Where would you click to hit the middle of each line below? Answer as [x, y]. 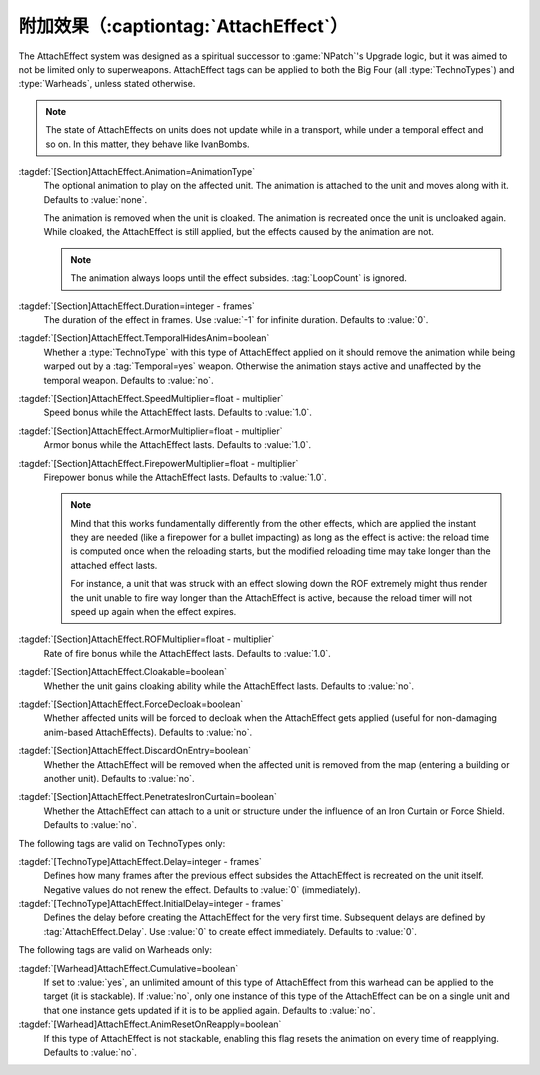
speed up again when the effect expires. [153, 612]
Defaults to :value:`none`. [95, 199]
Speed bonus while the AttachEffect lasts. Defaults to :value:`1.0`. [177, 412]
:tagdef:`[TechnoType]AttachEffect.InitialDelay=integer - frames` [151, 904]
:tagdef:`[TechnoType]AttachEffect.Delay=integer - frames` [140, 861]
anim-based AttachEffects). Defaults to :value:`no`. [148, 732]
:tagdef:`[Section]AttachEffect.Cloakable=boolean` [122, 672]
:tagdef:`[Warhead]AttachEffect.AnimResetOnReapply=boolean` [150, 1024]
